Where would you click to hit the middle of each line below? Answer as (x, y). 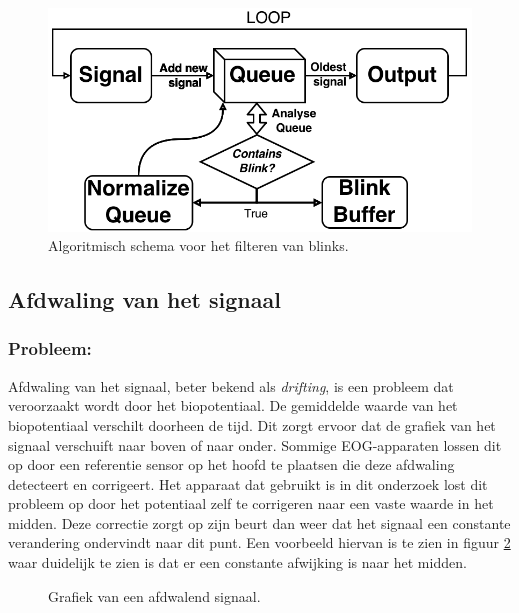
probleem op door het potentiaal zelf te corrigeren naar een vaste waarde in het (251, 503)
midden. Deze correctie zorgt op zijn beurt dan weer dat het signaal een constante (259, 522)
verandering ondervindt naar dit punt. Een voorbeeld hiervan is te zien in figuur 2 (259, 542)
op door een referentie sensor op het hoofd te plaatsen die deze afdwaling (231, 464)
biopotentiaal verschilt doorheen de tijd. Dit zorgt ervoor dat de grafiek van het (252, 424)
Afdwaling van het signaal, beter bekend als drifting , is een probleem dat (231, 385)
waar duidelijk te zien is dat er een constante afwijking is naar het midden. (237, 562)
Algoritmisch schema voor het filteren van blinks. (198, 245)
